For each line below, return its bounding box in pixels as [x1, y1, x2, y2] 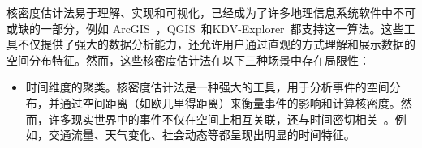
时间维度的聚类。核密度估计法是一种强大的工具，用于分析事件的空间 [25, 78, 390, 95]
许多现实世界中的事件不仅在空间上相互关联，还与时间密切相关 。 [48, 110, 395, 127]
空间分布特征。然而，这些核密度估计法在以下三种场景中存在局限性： [6, 51, 370, 68]
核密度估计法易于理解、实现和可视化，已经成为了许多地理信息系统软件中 [6, 4, 393, 20]
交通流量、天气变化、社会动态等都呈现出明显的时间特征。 [48, 126, 355, 143]
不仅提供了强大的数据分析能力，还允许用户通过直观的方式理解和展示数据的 [17, 36, 416, 53]
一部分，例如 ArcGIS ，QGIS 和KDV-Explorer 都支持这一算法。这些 [40, 19, 404, 36]
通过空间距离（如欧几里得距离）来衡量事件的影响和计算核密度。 [59, 94, 401, 111]
